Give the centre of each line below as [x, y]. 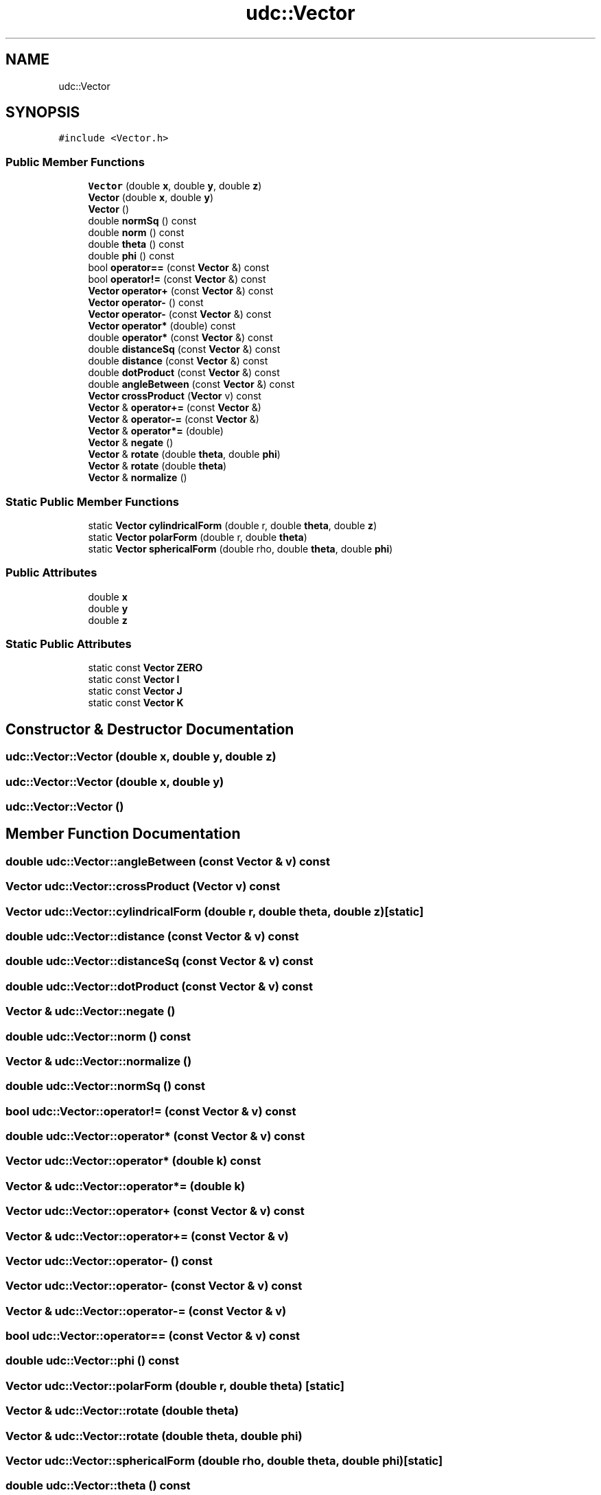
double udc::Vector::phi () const [92, 1361]
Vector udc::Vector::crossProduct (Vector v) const [143, 886]
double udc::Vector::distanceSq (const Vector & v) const [160, 961]
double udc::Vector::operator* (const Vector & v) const [155, 1136]
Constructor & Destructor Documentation [150, 729]
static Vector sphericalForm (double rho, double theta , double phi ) [240, 548]
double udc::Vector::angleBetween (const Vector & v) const [168, 861]
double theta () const [136, 244]
